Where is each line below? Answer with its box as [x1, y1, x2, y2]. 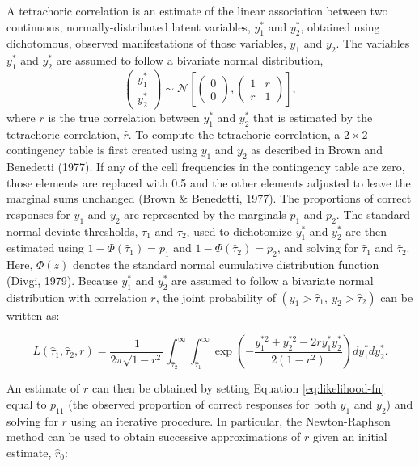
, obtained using [300, 18, 380, 35]
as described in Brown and [251, 141, 383, 158]
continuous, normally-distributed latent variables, [6, 18, 251, 35]
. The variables [336, 35, 410, 52]
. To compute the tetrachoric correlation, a [128, 125, 341, 142]
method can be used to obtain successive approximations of [6, 428, 301, 445]
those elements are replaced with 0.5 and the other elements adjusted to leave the [6, 174, 411, 191]
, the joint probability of [155, 288, 276, 305]
